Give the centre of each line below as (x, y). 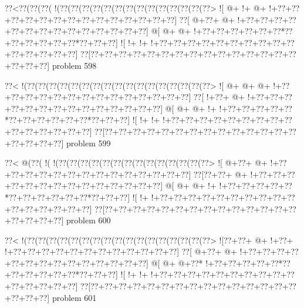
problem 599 (88, 143)
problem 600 (88, 220)
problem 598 (74, 65)
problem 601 (74, 297)
